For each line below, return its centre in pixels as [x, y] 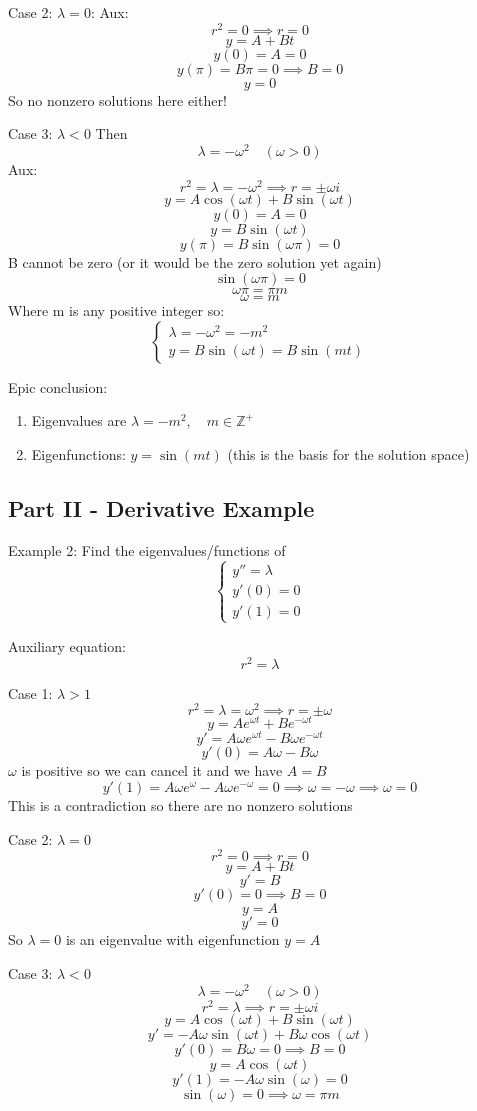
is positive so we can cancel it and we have [152, 770]
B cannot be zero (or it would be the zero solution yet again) [195, 261]
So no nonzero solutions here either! [117, 99]
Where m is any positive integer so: [116, 310]
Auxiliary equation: [67, 645]
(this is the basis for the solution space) [348, 453]
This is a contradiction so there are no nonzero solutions [180, 805]
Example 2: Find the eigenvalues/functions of [147, 549]
